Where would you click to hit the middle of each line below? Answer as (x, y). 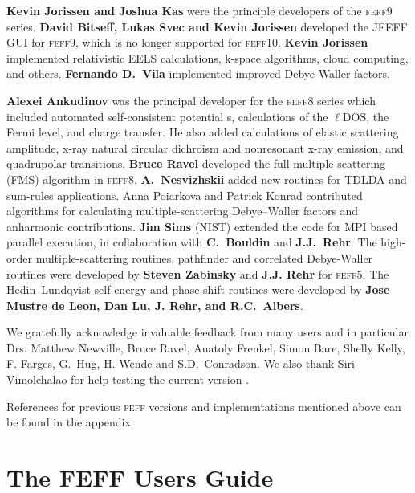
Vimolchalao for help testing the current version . (128, 379)
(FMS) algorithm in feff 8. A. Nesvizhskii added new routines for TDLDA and (207, 179)
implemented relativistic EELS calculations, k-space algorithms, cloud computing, (207, 57)
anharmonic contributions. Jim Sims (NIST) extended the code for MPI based (202, 226)
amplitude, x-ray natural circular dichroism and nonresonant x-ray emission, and (205, 147)
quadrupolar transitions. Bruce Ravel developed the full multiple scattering (196, 163)
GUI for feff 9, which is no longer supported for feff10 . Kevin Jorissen (187, 42)
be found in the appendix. (70, 422)
